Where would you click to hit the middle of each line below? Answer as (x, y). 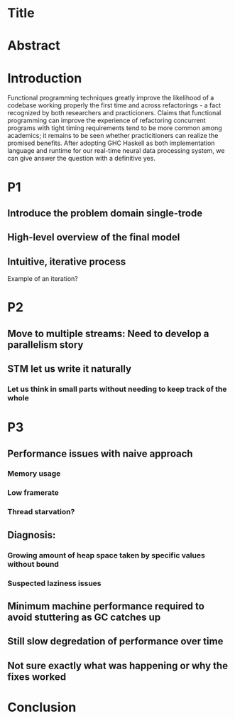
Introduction (45, 78)
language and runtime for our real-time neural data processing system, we (116, 151)
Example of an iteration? (43, 279)
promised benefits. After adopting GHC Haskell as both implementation (111, 143)
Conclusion (42, 707)
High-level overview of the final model (94, 237)
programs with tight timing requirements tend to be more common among (115, 128)
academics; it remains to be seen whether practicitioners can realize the (113, 136)
